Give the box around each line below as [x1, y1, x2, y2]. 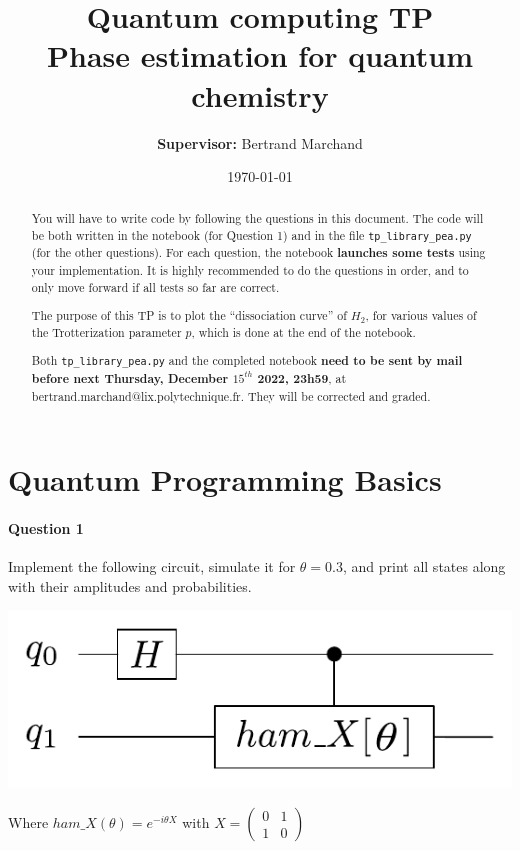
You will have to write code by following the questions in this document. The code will [31, 210, 484, 227]
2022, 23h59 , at [257, 370, 347, 387]
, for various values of [365, 307, 477, 324]
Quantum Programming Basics [8, 459, 442, 500]
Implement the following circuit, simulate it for [8, 556, 296, 577]
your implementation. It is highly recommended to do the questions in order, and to [31, 261, 469, 278]
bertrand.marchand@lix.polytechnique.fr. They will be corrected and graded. [31, 387, 431, 404]
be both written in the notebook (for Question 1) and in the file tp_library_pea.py [31, 227, 472, 244]
